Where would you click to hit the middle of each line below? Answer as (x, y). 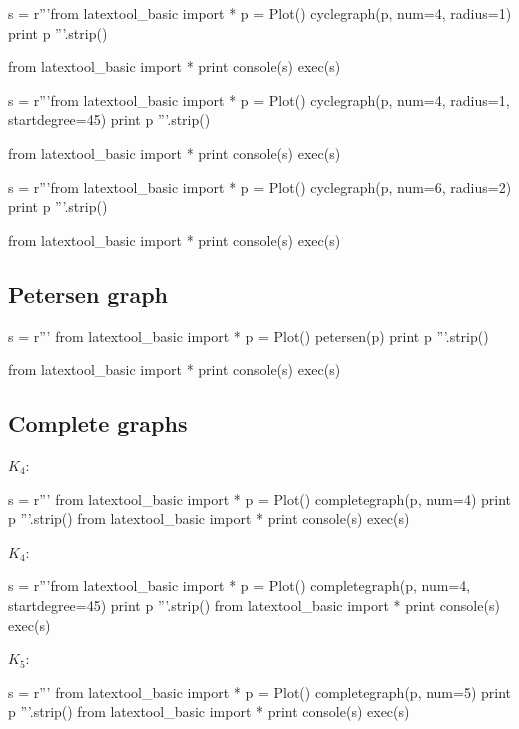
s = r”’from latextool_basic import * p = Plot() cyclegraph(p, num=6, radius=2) (260, 186)
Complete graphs (98, 423)
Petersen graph (88, 293)
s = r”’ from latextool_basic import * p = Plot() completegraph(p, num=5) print (260, 691)
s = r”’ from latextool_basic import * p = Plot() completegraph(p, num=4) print (260, 498)
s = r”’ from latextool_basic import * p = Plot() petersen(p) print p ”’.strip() (248, 335)
